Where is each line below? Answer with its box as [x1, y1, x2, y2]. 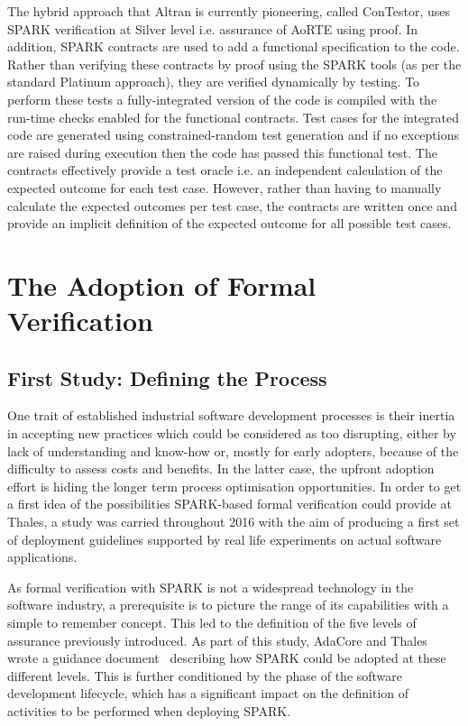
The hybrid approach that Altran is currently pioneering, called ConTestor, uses [7, 2, 451, 20]
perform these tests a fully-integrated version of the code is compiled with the [7, 89, 437, 108]
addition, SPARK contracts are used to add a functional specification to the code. [7, 37, 460, 56]
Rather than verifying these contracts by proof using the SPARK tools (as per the [7, 54, 462, 73]
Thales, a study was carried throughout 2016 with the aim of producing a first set [7, 512, 460, 531]
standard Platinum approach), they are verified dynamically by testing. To [7, 72, 420, 91]
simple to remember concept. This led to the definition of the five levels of [7, 613, 417, 632]
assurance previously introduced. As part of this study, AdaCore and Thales [7, 630, 427, 649]
